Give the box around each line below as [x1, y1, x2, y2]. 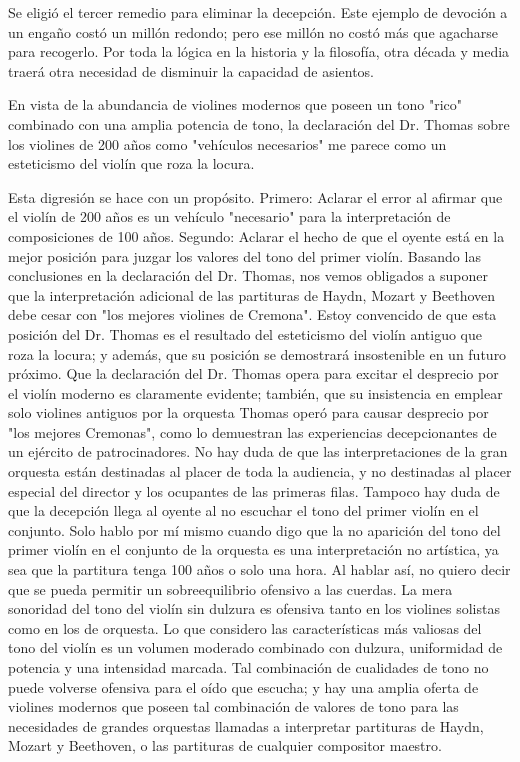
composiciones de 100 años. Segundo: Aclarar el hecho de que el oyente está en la [8, 225, 505, 246]
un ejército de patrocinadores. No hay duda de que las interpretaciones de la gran [8, 441, 508, 462]
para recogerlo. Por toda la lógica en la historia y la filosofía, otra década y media [8, 41, 510, 62]
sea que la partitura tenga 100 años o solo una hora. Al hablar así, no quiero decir [8, 559, 511, 580]
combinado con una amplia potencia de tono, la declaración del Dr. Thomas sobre [8, 113, 510, 134]
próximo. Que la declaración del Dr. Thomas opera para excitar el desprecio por [8, 363, 499, 384]
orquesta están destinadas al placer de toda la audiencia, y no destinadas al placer [8, 461, 512, 482]
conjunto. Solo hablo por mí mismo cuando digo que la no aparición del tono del [8, 519, 501, 540]
